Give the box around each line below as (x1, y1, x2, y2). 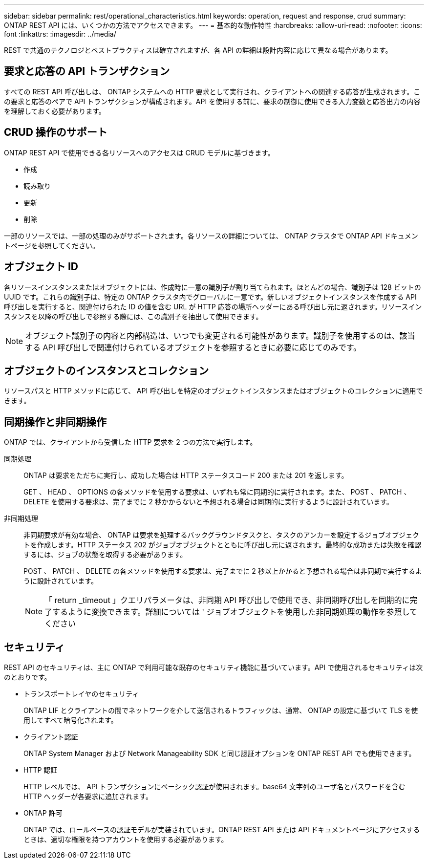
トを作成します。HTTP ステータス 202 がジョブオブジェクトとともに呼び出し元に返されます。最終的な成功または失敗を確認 (23, 540, 422, 549)
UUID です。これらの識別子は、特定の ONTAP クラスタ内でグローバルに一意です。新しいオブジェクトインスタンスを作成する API (4, 292, 417, 301)
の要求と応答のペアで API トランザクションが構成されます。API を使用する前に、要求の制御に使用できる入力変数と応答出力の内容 (4, 97, 421, 106)
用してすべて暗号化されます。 (23, 716, 118, 725)
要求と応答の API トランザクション (4, 65, 170, 78)
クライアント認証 (23, 733, 78, 741)
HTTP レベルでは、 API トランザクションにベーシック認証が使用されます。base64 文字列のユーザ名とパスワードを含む (23, 782, 406, 791)
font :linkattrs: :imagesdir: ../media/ (4, 30, 116, 38)
